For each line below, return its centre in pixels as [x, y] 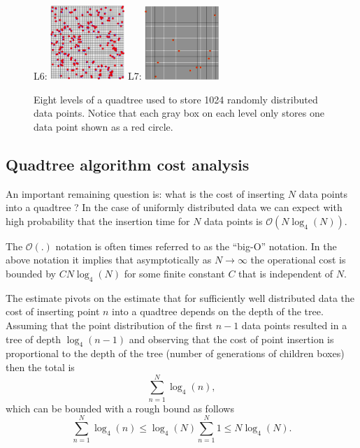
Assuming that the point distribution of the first [109, 325]
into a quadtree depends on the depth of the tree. [218, 311]
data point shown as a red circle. [103, 126]
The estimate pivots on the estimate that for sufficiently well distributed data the [180, 297]
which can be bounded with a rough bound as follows [120, 408]
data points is [233, 221]
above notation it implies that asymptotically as [109, 260]
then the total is [40, 367]
